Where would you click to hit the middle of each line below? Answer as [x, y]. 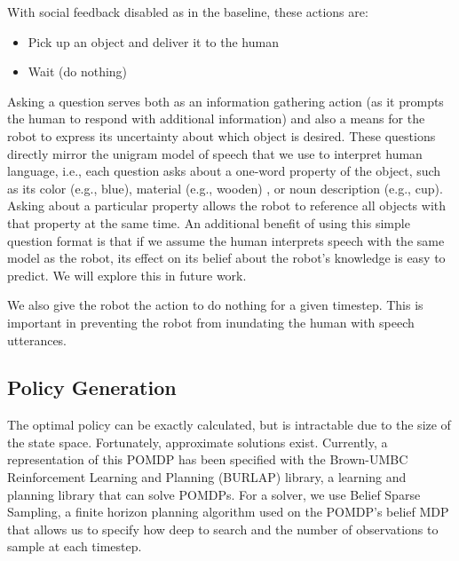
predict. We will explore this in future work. [127, 275]
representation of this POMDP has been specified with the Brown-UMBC [208, 459]
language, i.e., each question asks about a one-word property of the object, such [224, 171]
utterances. [37, 340]
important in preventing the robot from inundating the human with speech [211, 322]
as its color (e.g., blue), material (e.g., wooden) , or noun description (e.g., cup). [225, 188]
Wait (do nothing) [78, 71]
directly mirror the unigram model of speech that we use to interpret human [215, 153]
